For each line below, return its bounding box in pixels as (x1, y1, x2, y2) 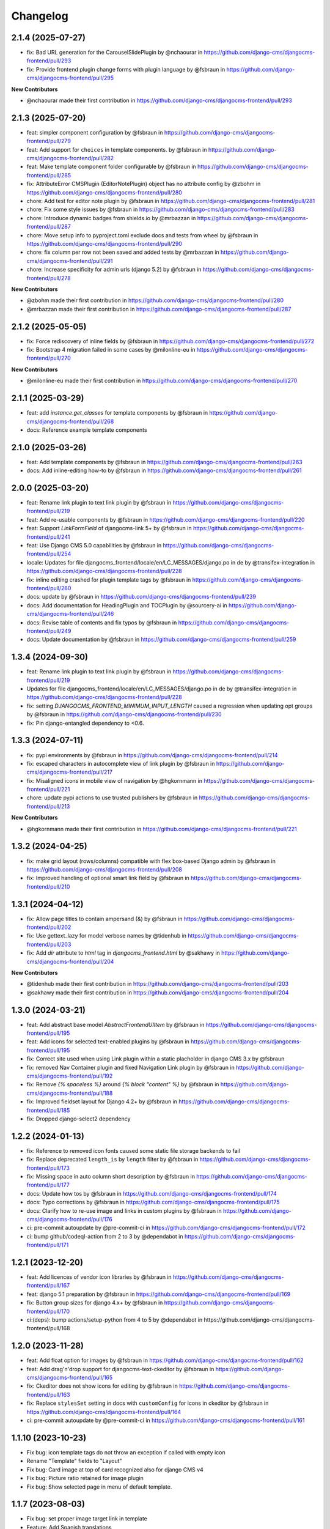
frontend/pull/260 (26, 585, 71, 591)
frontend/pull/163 (26, 1391, 70, 1398)
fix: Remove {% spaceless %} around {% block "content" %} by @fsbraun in (26, 1081, 219, 1088)
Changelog (11, 9, 68, 23)
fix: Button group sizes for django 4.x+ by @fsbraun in (26, 1299, 163, 1306)
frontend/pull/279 (26, 138, 71, 145)
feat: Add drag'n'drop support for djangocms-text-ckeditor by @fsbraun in (26, 1365, 215, 1372)
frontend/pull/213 (26, 802, 70, 810)
